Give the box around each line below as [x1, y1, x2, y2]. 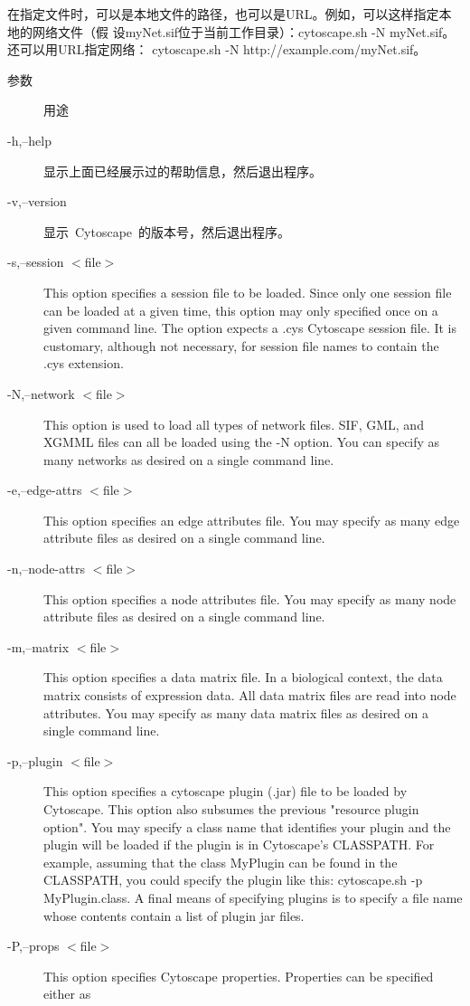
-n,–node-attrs [7, 559, 86, 578]
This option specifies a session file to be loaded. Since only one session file [43, 282, 452, 301]
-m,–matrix [7, 637, 70, 656]
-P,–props [7, 936, 60, 955]
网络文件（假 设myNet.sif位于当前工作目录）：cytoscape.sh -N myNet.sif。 [32, 22, 456, 41]
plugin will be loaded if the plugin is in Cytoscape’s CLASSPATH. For [43, 835, 435, 854]
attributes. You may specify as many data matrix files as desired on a [43, 703, 429, 722]
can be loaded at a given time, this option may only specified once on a [43, 300, 438, 319]
